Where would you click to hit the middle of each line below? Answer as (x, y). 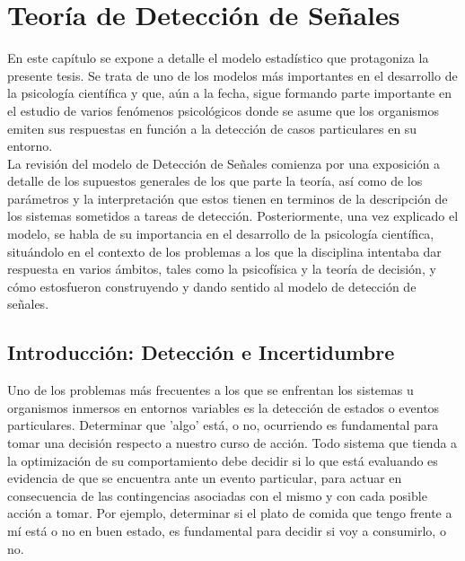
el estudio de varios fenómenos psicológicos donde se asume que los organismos (224, 110)
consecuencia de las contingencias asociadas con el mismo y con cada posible (217, 495)
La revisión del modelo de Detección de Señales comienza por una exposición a (224, 163)
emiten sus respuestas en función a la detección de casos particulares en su (212, 128)
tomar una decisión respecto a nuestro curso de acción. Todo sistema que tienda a (232, 443)
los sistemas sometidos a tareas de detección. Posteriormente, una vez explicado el (233, 216)
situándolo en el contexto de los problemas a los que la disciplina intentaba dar (224, 251)
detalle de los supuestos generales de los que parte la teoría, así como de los (215, 181)
